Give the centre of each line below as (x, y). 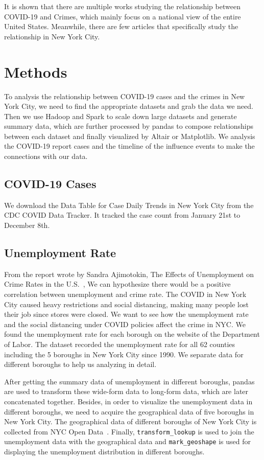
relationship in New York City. (52, 36)
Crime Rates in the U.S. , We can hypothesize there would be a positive (117, 284)
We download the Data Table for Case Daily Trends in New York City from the (129, 205)
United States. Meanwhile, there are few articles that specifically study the (121, 26)
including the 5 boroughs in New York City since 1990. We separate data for (124, 354)
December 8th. (27, 225)
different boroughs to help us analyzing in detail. (80, 364)
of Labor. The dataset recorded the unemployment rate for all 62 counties (120, 344)
